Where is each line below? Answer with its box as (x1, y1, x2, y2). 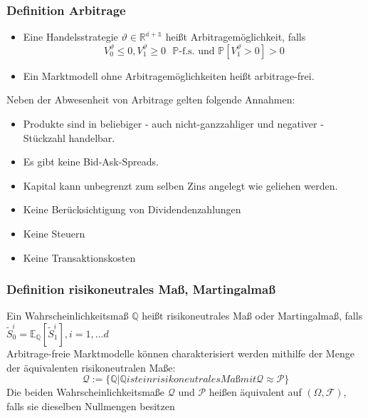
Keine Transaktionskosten (23, 250, 136, 265)
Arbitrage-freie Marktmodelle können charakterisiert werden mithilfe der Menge (6, 345, 354, 360)
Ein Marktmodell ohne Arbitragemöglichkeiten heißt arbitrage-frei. (23, 68, 315, 83)
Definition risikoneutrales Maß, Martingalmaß (6, 280, 275, 298)
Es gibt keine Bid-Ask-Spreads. (23, 154, 159, 169)
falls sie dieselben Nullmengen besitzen (6, 398, 175, 413)
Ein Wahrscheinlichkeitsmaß (6, 308, 129, 323)
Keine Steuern (23, 225, 85, 240)
